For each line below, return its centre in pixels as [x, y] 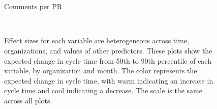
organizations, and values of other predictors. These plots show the [108, 50]
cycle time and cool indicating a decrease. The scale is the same [103, 90]
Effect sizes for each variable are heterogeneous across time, [97, 40]
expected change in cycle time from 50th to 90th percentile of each [108, 60]
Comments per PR [33, 6]
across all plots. [28, 100]
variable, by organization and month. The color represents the [101, 71]
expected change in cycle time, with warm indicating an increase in [109, 80]
